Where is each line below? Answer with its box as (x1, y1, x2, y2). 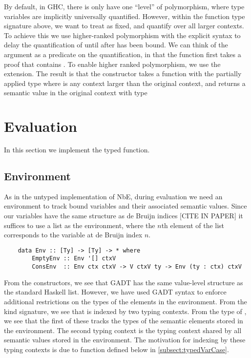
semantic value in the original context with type (4, 87, 147, 98)
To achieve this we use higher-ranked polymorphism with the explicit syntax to (4, 30, 241, 40)
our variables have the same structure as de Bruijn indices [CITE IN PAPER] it (4, 211, 243, 221)
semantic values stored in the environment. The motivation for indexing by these (4, 335, 246, 345)
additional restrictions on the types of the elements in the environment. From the (4, 296, 247, 306)
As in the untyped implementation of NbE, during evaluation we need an (4, 191, 223, 201)
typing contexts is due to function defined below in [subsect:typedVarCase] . (4, 344, 229, 354)
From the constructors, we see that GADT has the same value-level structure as (4, 277, 243, 287)
